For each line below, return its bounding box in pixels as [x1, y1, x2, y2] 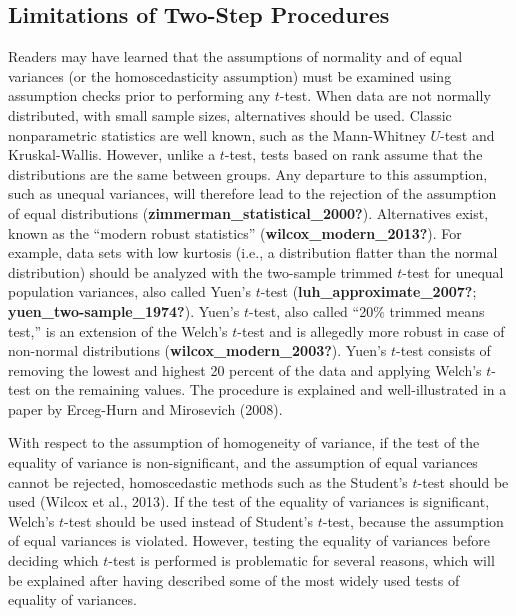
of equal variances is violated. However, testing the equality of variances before [8, 530, 490, 551]
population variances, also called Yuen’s [8, 281, 251, 302]
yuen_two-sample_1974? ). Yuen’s [8, 300, 240, 321]
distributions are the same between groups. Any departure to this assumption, [8, 163, 488, 184]
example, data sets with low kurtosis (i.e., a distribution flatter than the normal [8, 242, 498, 263]
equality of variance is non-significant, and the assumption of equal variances [8, 452, 478, 473]
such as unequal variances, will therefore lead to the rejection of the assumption [8, 183, 497, 204]
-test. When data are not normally [279, 85, 491, 106]
